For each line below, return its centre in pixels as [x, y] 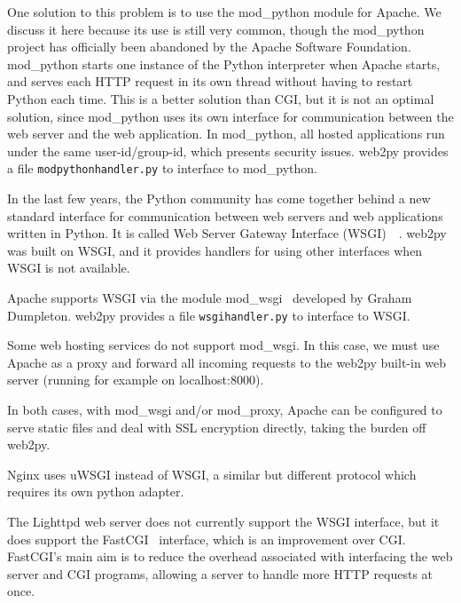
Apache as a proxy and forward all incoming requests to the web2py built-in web [227, 362]
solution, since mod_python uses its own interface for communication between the [230, 116]
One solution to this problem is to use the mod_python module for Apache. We [224, 12]
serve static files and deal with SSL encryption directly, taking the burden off [217, 427]
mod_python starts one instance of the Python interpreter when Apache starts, [224, 63]
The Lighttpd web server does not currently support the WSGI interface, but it [223, 521]
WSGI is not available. [69, 268]
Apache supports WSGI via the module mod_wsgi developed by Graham [210, 297]
